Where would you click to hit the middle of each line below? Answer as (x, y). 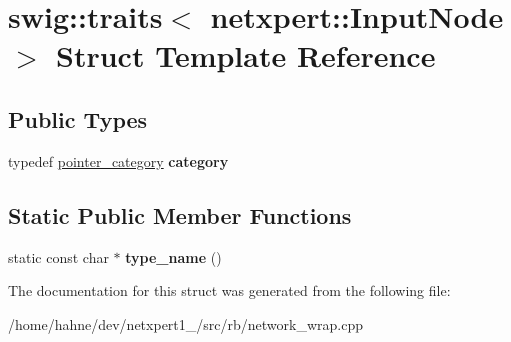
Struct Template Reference (246, 55)
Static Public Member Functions (180, 214)
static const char (58, 256)
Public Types (78, 118)
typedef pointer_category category (118, 160)
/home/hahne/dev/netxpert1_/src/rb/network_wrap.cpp (185, 323)
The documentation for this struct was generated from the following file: (229, 290)
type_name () (173, 256)
